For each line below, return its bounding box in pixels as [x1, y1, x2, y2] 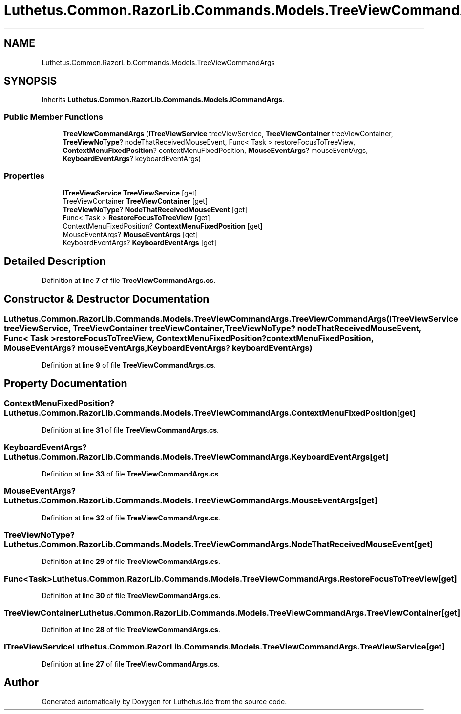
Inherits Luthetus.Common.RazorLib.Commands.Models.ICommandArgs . [42, 95, 285, 104]
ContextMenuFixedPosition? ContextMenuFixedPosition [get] [63, 221, 263, 230]
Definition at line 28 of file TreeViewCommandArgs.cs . [42, 625, 220, 634]
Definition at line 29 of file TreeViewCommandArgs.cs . [42, 557, 220, 566]
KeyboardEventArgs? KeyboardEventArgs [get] [63, 238, 217, 247]
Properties [4, 171, 45, 181]
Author [4, 676, 39, 689]
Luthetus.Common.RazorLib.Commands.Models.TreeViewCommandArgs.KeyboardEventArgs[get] [4, 452, 389, 462]
